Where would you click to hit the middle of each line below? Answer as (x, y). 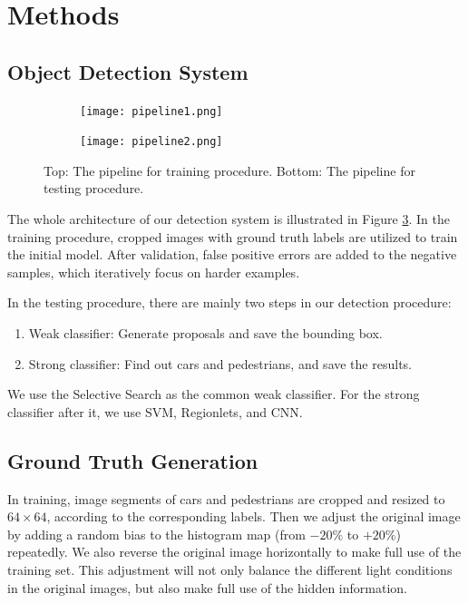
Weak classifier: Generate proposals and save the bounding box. (205, 333)
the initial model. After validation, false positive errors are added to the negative (232, 254)
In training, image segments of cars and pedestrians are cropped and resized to (226, 498)
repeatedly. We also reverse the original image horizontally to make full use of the (234, 552)
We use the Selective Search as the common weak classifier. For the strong (214, 394)
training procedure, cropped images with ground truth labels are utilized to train (233, 236)
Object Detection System (128, 71)
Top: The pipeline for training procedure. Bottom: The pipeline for (229, 170)
